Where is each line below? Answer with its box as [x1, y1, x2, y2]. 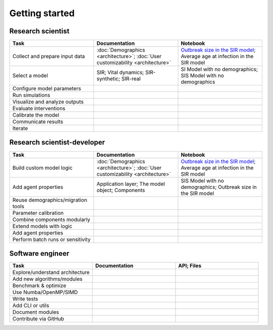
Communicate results [12, 118, 63, 125]
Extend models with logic [12, 222, 73, 229]
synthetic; [97, 75, 121, 82]
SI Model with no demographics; [180, 66, 258, 73]
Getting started [9, 8, 75, 19]
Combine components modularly [12, 216, 90, 223]
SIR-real [121, 75, 141, 82]
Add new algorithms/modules [12, 275, 83, 282]
